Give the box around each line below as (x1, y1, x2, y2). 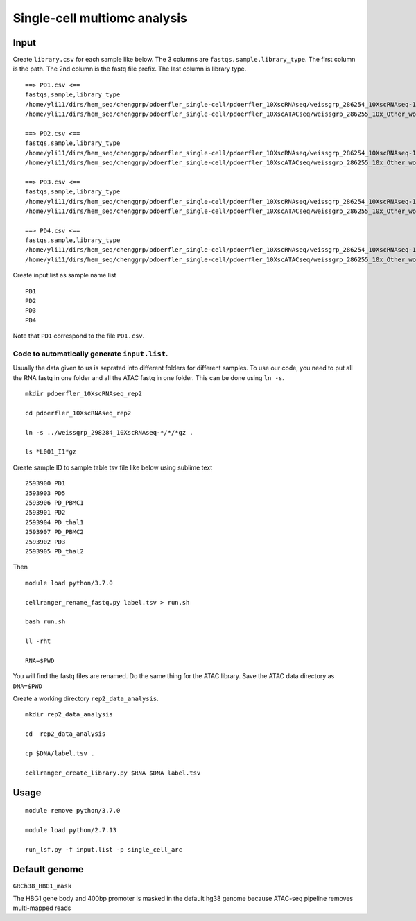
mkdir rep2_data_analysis (25, 711, 114, 718)
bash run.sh (25, 618, 66, 626)
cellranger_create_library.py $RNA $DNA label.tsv (25, 768, 201, 777)
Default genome (12, 863, 84, 875)
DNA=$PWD (12, 682, 43, 690)
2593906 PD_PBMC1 (25, 499, 84, 507)
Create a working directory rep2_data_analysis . (12, 694, 159, 703)
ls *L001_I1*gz (25, 448, 77, 456)
